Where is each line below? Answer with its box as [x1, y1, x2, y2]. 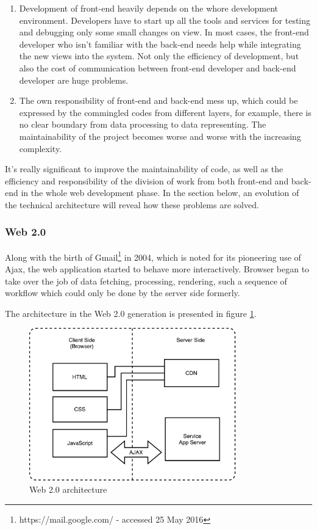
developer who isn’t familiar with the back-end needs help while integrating [19, 37, 301, 50]
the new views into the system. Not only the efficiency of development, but [19, 49, 299, 62]
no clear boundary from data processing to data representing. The [19, 118, 266, 131]
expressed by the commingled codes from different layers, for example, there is [19, 106, 312, 118]
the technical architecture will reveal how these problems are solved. [5, 198, 259, 211]
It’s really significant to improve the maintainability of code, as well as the [5, 162, 283, 175]
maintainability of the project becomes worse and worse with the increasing [19, 129, 301, 142]
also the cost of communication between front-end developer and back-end [19, 61, 296, 74]
